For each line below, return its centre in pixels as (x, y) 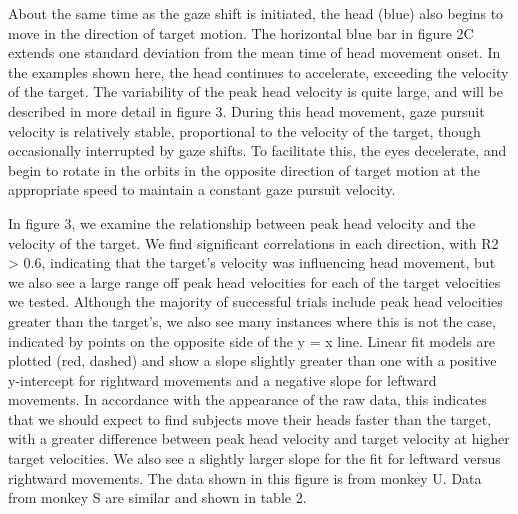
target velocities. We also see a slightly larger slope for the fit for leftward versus (254, 458)
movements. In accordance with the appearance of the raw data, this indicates (247, 399)
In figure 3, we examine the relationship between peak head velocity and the (242, 222)
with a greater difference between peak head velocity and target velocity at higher (259, 438)
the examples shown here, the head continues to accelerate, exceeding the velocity (258, 71)
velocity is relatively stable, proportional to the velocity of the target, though (244, 130)
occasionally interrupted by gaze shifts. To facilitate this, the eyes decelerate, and (257, 150)
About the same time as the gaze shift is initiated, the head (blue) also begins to (256, 13)
